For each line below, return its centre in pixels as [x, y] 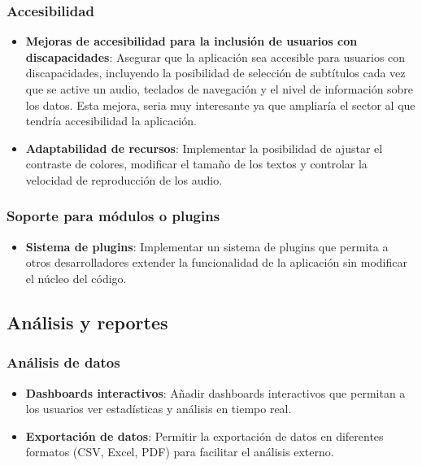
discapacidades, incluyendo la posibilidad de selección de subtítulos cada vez [215, 73]
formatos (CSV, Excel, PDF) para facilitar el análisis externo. [180, 452]
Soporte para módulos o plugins [113, 216]
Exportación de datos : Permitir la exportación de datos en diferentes [204, 436]
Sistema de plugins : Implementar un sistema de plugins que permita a [207, 246]
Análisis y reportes [87, 322]
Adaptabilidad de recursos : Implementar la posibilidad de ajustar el [204, 148]
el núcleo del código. [76, 278]
